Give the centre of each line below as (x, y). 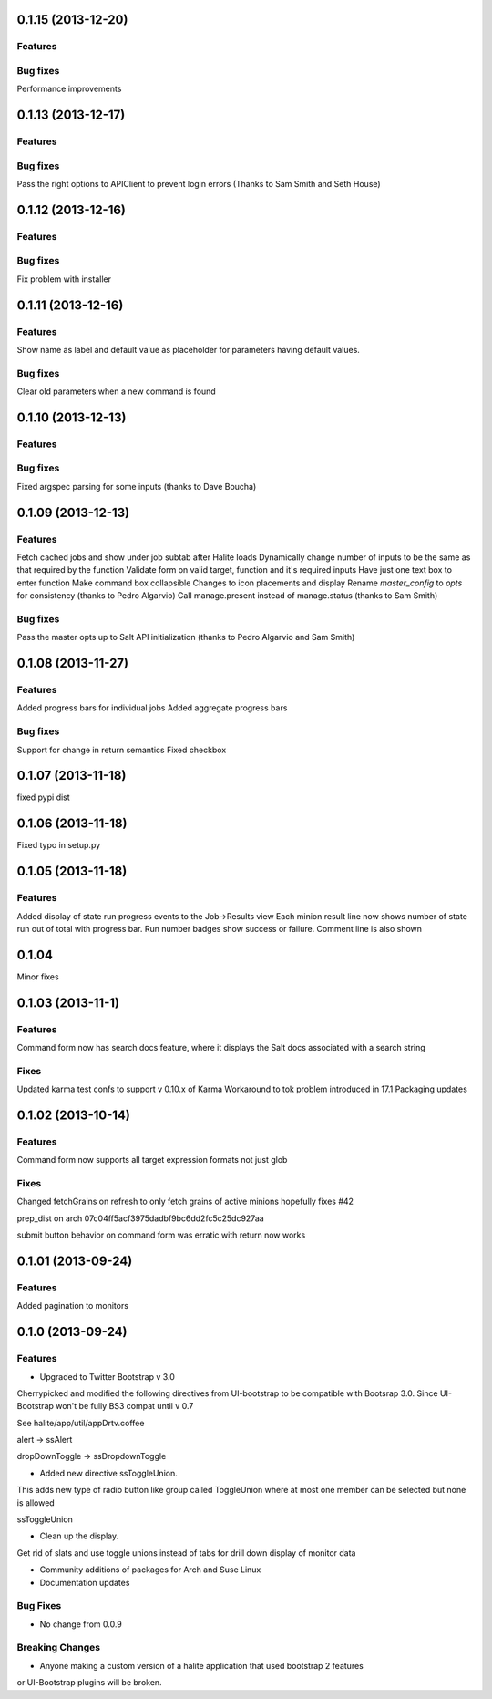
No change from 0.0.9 (81, 1624)
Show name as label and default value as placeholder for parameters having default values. (188, 349)
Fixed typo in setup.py (59, 845)
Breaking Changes (59, 1648)
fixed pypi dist (43, 797)
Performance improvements (69, 89)
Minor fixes (38, 977)
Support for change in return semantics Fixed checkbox (122, 750)
